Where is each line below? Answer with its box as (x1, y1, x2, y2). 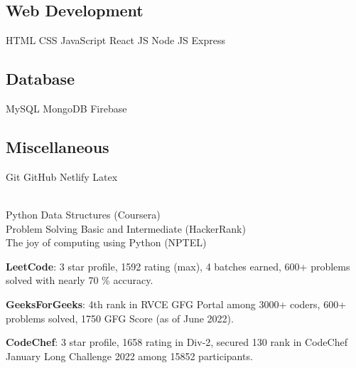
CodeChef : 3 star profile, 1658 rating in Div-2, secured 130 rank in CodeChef (6, 335, 347, 349)
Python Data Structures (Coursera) (6, 206, 161, 221)
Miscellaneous (6, 135, 109, 157)
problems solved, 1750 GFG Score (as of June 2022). (6, 310, 234, 325)
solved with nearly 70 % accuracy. (6, 273, 153, 288)
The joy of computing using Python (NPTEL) (6, 235, 207, 250)
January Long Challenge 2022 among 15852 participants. (6, 348, 253, 363)
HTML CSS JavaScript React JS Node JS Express (6, 33, 226, 48)
